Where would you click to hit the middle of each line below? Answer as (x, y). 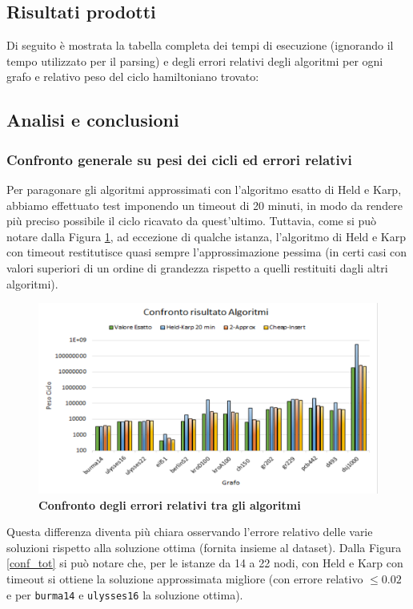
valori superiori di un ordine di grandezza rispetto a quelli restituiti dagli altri (197, 267)
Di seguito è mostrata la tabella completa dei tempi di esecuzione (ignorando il (200, 45)
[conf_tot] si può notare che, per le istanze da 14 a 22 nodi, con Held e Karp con (205, 563)
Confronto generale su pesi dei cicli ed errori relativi (179, 159)
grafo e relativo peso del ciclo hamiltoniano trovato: (133, 77)
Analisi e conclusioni (93, 120)
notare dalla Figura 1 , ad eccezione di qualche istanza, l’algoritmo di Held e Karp (206, 236)
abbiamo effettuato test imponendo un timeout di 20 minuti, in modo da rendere (204, 205)
